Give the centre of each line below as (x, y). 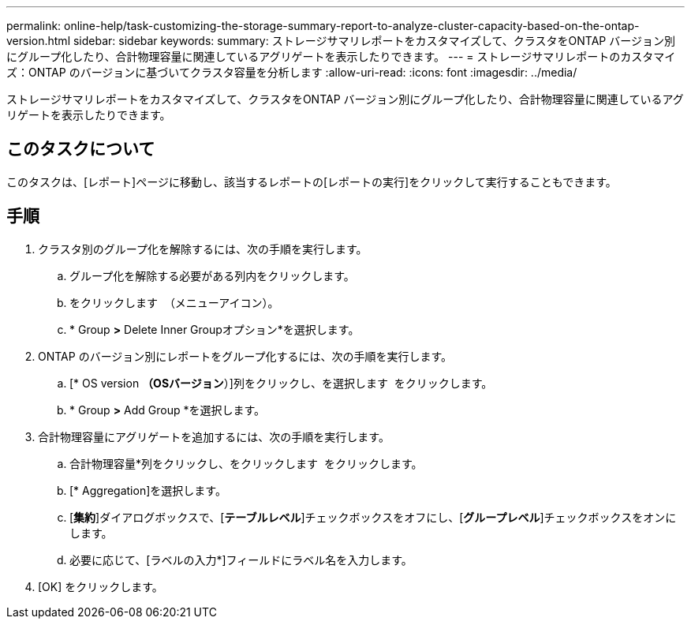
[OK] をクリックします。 (101, 586)
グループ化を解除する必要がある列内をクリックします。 (212, 275)
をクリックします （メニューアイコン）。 (174, 302)
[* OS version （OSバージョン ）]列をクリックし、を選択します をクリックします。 (281, 383)
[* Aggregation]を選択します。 (148, 490)
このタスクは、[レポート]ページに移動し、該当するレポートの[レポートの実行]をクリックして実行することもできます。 (312, 182)
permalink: (34, 26)
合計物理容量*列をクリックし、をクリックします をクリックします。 (246, 463)
